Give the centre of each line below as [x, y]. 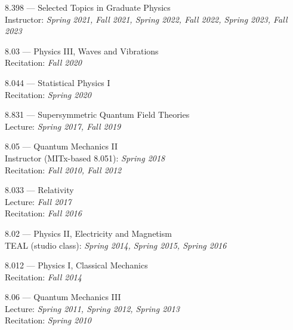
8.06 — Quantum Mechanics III [63, 297]
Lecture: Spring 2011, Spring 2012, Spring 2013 [92, 308]
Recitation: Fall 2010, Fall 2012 [63, 169]
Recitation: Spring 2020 [48, 94]
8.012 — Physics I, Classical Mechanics [76, 265]
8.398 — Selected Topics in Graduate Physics [88, 7]
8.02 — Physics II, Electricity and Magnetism [88, 233]
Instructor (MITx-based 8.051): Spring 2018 [85, 158]
